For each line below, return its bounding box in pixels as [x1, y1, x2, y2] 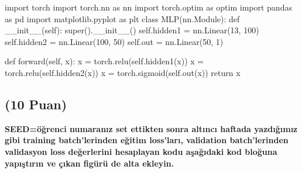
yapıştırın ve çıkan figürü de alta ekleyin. [5, 157, 174, 169]
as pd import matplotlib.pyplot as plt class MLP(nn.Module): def [5, 12, 240, 25]
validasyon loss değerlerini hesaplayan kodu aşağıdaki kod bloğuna [5, 145, 277, 157]
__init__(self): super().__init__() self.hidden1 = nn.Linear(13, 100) [5, 24, 259, 36]
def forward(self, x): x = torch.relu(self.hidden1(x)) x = [5, 55, 204, 67]
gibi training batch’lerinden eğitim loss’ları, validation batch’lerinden [5, 134, 289, 146]
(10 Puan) [5, 95, 67, 113]
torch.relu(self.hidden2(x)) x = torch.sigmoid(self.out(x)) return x [5, 66, 241, 78]
